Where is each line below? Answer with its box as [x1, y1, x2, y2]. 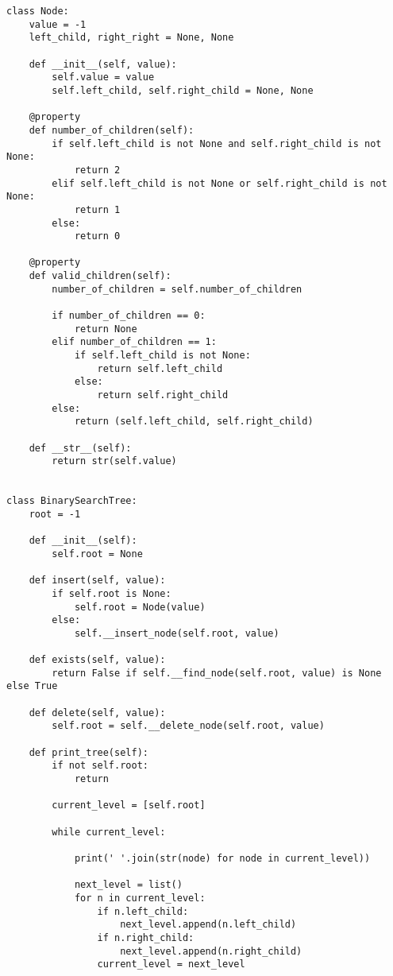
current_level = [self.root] [52, 800, 206, 811]
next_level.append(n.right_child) [120, 945, 302, 957]
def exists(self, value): [29, 654, 166, 666]
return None [74, 323, 137, 335]
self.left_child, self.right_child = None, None [52, 84, 314, 96]
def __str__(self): [29, 442, 132, 454]
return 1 [74, 203, 121, 215]
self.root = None [52, 548, 143, 560]
